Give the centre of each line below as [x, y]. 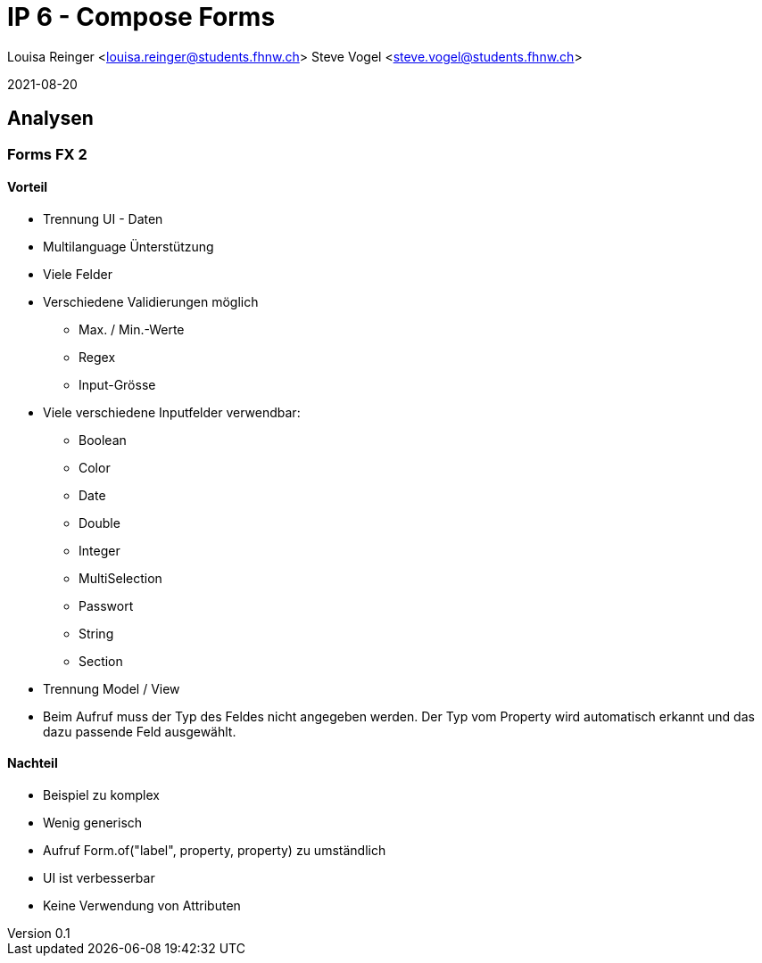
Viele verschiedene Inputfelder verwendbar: [172, 412]
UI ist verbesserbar [99, 878]
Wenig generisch [93, 823]
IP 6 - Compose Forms [141, 17]
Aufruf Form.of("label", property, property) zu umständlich [215, 851]
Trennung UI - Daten [103, 218]
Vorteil [28, 187]
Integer [99, 550]
